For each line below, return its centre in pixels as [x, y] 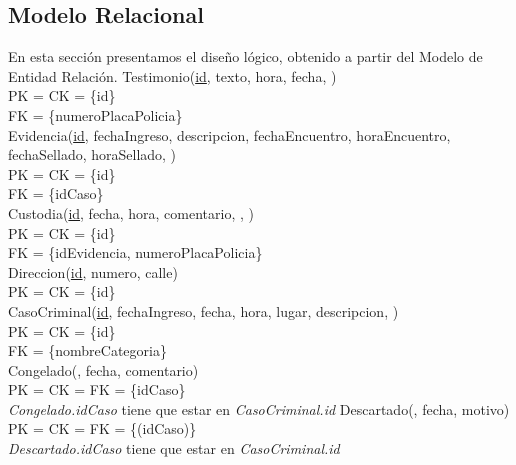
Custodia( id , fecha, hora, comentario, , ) [131, 212]
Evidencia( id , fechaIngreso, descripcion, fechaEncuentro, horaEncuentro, [229, 134]
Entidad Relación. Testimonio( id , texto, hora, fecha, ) [172, 75]
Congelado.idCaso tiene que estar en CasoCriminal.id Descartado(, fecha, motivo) [259, 408]
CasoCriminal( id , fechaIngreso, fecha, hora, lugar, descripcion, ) [203, 310]
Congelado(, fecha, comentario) [103, 369]
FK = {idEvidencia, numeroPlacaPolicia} [135, 252]
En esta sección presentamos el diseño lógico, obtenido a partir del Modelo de [245, 56]
